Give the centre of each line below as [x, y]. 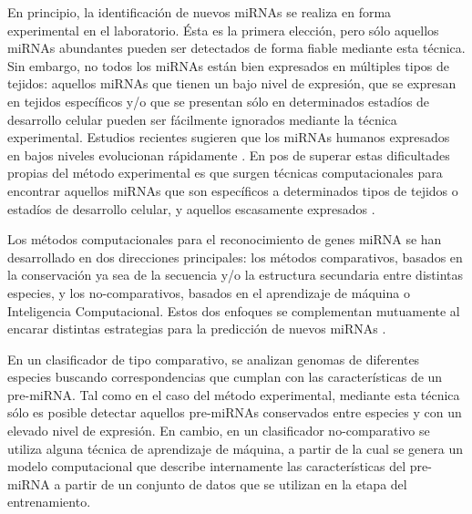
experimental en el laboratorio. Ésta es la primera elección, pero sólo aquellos [223, 30]
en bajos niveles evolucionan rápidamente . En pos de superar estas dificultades [229, 154]
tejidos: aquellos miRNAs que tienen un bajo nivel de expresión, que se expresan [232, 83]
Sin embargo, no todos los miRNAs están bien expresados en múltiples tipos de [229, 65]
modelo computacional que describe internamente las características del [207, 466]
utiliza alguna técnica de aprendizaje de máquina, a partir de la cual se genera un [235, 448]
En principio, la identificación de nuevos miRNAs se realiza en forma [200, 12]
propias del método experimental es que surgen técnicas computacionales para [225, 173]
